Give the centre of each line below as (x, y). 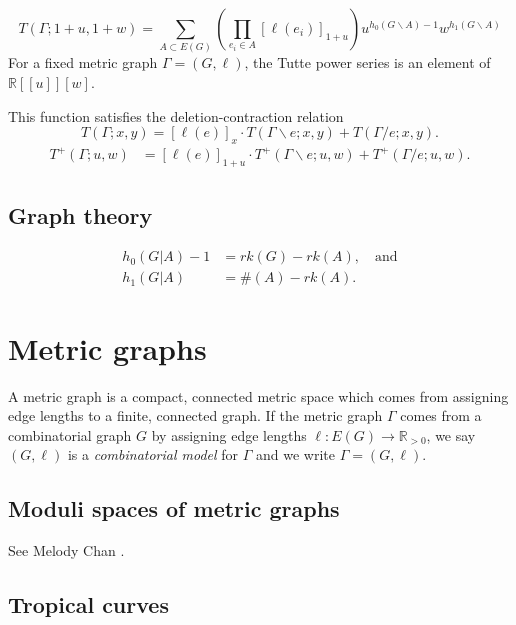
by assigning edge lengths (229, 434)
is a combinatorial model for (153, 454)
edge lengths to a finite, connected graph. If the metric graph (195, 415)
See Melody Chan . (66, 550)
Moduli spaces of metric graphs (174, 508)
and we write (296, 454)
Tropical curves (88, 604)
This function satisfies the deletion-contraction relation (176, 115)
